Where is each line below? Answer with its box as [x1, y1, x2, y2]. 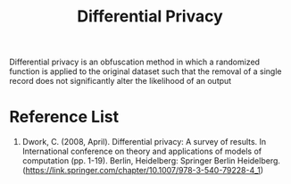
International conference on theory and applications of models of [21, 146, 262, 157]
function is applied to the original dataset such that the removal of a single [9, 66, 283, 77]
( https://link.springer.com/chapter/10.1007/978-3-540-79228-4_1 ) [21, 165, 264, 176]
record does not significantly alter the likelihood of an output [9, 76, 232, 87]
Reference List [9, 107, 119, 127]
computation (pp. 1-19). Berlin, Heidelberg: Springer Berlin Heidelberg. [21, 155, 281, 166]
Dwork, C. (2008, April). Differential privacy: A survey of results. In [21, 137, 267, 147]
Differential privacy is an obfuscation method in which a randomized [9, 56, 261, 68]
